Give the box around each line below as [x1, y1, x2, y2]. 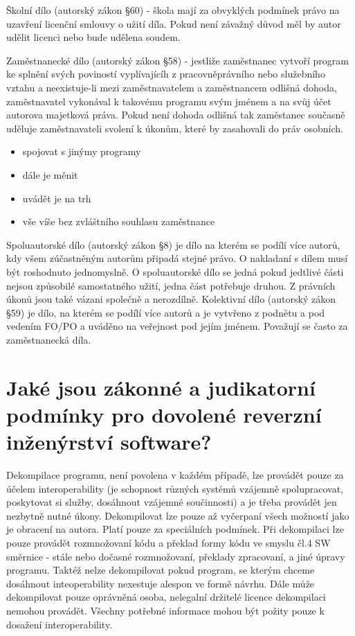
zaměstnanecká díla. [6, 332, 91, 346]
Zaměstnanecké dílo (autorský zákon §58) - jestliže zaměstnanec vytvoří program [6, 53, 349, 67]
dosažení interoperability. [6, 617, 113, 631]
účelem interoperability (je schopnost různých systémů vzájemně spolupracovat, [6, 481, 344, 495]
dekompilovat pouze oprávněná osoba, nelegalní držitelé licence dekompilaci [6, 590, 326, 604]
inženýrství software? [6, 427, 212, 456]
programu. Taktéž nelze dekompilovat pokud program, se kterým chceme [6, 563, 315, 577]
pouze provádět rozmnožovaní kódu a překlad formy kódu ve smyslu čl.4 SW [6, 535, 331, 549]
